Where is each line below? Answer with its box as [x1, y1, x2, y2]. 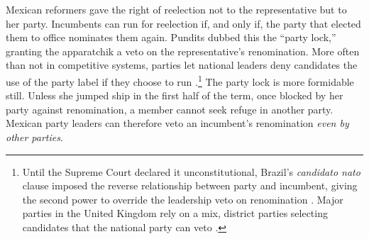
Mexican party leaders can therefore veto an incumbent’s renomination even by [6, 116, 349, 130]
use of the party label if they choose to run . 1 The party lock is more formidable [6, 72, 354, 89]
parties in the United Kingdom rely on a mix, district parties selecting [22, 206, 328, 221]
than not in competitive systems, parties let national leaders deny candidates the [6, 57, 358, 72]
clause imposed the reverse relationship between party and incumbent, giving [22, 178, 358, 193]
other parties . [6, 130, 63, 144]
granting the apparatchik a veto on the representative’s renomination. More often [6, 43, 360, 58]
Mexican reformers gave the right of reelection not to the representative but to [6, 2, 347, 16]
